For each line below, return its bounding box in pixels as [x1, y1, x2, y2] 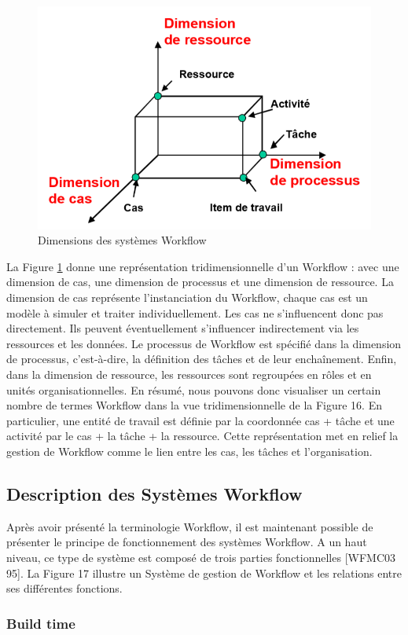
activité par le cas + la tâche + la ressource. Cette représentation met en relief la [6, 428, 399, 444]
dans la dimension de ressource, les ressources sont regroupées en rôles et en [6, 365, 372, 382]
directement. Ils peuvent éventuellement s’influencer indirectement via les [6, 320, 359, 336]
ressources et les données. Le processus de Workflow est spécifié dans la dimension [6, 335, 402, 351]
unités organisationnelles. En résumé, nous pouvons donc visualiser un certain [6, 381, 381, 398]
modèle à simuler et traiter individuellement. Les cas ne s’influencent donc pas [6, 304, 384, 321]
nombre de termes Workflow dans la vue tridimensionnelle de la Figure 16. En [6, 397, 382, 413]
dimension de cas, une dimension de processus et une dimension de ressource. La [6, 273, 394, 290]
